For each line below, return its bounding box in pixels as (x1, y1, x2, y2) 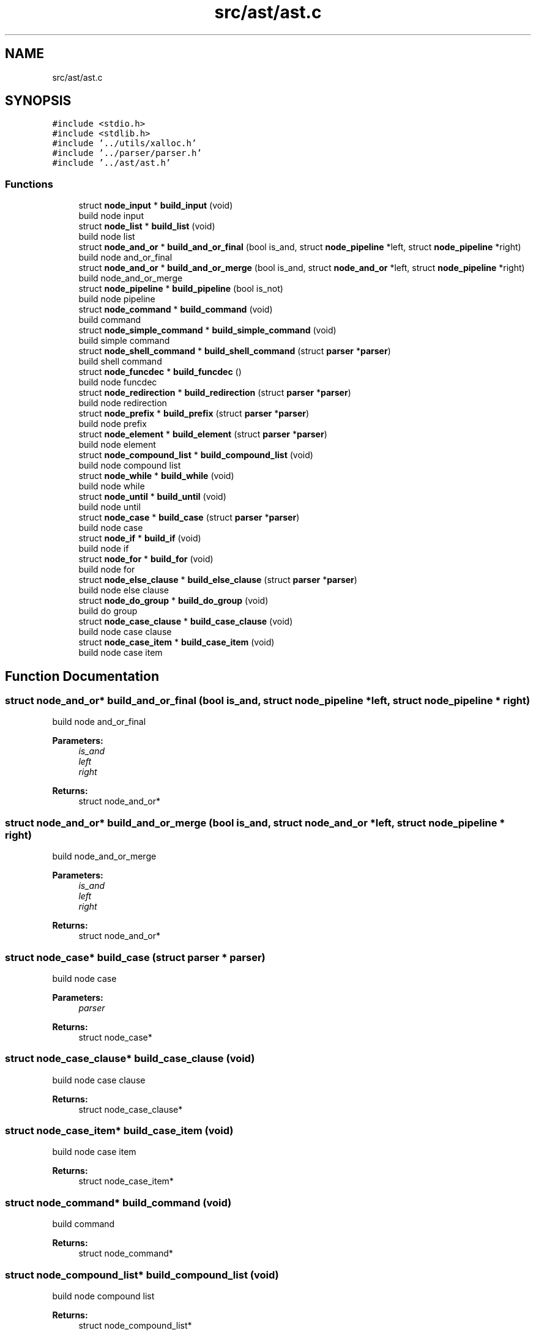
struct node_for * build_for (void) (78, 554, 214, 565)
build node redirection (78, 398, 167, 409)
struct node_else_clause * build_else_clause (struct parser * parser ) (78, 574, 357, 585)
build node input (78, 210, 144, 221)
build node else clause (78, 585, 169, 596)
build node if (78, 543, 129, 554)
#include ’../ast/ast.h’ (52, 158, 171, 168)
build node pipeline (78, 294, 155, 305)
